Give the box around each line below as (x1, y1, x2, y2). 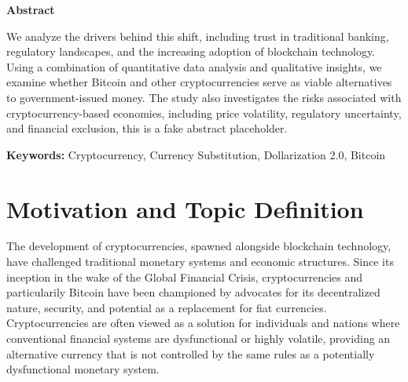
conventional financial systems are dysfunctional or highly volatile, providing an (6, 330, 391, 347)
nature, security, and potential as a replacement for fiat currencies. (6, 299, 327, 315)
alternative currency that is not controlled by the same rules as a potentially (6, 345, 375, 362)
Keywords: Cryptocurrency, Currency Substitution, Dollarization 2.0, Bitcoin (6, 146, 386, 162)
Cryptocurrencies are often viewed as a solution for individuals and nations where (6, 315, 400, 331)
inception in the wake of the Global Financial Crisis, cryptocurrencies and (6, 268, 362, 285)
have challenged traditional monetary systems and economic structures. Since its (6, 253, 394, 270)
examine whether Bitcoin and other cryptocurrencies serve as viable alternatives (6, 74, 392, 90)
